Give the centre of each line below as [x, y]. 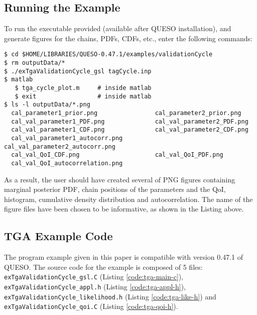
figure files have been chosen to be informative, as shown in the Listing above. [124, 209]
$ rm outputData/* [35, 63]
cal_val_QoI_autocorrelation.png [67, 163]
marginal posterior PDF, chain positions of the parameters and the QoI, [115, 189]
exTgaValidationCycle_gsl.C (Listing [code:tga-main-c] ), [94, 277]
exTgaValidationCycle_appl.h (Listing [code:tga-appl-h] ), [95, 286]
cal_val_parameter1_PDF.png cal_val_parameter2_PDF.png [130, 121]
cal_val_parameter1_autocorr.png [67, 138]
